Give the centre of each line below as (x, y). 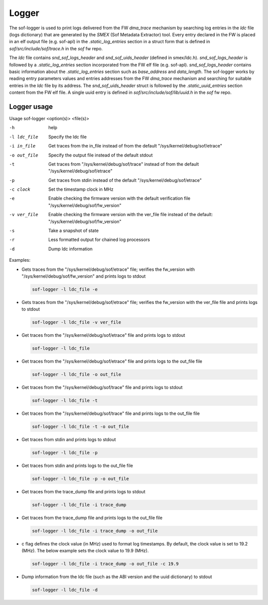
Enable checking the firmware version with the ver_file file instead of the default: (131, 215)
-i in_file (22, 146)
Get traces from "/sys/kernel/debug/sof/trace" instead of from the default (124, 164)
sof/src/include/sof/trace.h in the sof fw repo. (56, 48)
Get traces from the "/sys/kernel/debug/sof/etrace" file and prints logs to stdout (103, 335)
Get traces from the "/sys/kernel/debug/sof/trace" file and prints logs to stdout (102, 387)
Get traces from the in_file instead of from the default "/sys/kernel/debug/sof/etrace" (135, 146)
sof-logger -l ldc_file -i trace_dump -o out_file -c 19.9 (105, 564)
